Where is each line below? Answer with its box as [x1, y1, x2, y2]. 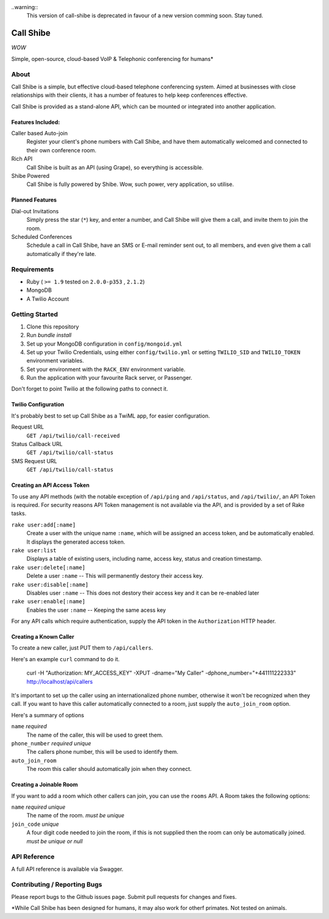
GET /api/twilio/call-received [26, 432, 120, 439]
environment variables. [26, 357, 85, 364]
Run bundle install [26, 332, 72, 339]
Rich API [11, 155, 33, 163]
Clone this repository [26, 323, 79, 330]
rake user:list [11, 547, 57, 554]
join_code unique [11, 820, 59, 828]
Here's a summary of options [11, 711, 85, 719]
